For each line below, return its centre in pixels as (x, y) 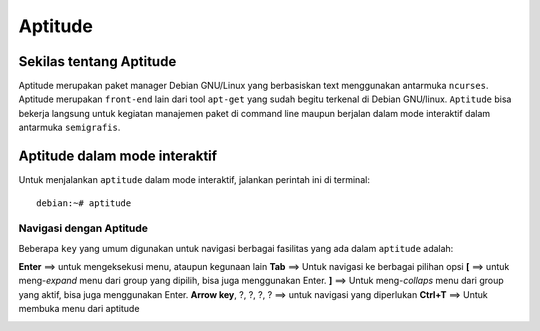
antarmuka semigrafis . (69, 127)
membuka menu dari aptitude (79, 309)
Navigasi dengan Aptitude (83, 228)
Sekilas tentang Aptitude (97, 61)
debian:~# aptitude (84, 203)
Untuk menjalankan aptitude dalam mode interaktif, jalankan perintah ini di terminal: (194, 180)
